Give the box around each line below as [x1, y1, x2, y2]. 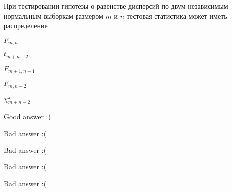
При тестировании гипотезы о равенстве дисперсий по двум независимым [4, 1, 228, 11]
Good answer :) [4, 111, 51, 122]
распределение [4, 20, 48, 31]
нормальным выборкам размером [4, 10, 103, 21]
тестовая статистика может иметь [126, 10, 227, 21]
